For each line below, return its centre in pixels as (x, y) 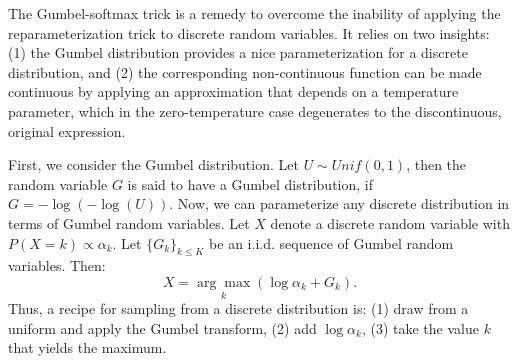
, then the (436, 164)
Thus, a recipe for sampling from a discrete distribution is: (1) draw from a (238, 308)
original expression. (67, 130)
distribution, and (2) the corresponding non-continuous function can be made (245, 71)
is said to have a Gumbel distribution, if (250, 183)
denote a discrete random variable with (390, 222)
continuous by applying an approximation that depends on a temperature (233, 91)
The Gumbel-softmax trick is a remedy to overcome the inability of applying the (254, 13)
